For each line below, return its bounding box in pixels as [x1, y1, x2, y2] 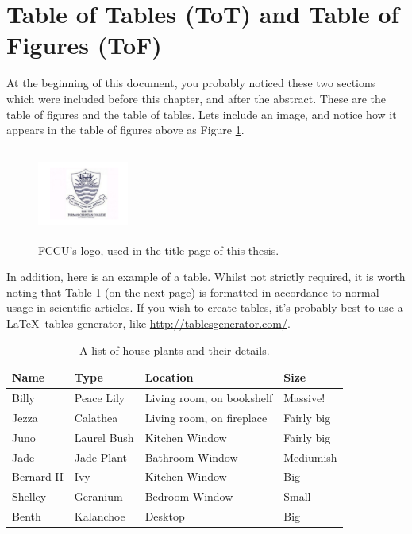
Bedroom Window [144, 488, 233, 505]
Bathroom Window [144, 448, 238, 465]
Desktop [144, 508, 185, 524]
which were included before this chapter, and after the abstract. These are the [6, 90, 387, 106]
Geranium [74, 488, 123, 505]
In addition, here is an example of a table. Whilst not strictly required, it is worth [6, 268, 406, 285]
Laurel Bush [74, 428, 134, 445]
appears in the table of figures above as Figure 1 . [6, 121, 245, 138]
